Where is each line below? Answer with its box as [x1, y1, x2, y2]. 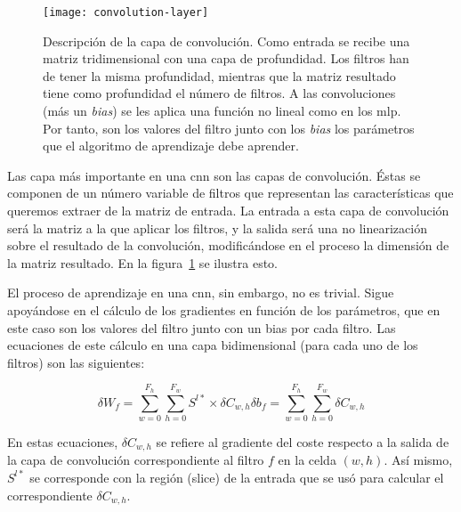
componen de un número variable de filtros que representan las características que [7, 183, 454, 202]
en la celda [278, 451, 336, 469]
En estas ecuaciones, [7, 432, 118, 451]
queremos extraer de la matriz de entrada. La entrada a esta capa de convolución [7, 201, 449, 219]
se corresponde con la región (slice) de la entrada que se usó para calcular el [29, 467, 444, 486]
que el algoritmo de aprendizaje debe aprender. [43, 136, 299, 155]
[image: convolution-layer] [43, 6, 209, 19]
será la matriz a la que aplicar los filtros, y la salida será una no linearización [7, 218, 427, 237]
